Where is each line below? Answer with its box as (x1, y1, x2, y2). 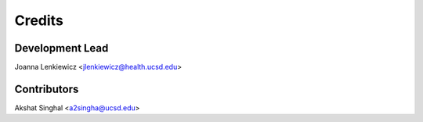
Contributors (14, 82, 79, 95)
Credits (14, 12, 64, 29)
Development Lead (14, 41, 109, 55)
